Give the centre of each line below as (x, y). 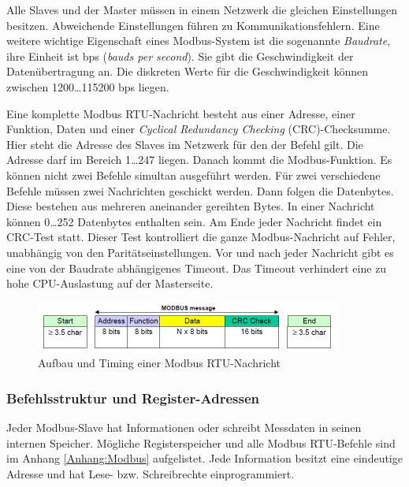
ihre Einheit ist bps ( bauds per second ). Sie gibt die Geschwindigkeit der (180, 56)
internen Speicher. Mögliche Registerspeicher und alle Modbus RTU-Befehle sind (201, 442)
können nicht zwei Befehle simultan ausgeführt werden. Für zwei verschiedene (193, 175)
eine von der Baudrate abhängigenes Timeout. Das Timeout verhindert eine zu (197, 268)
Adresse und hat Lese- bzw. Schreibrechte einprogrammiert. (151, 473)
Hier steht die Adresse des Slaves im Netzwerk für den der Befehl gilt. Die (185, 144)
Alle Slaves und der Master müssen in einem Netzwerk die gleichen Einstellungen (202, 9)
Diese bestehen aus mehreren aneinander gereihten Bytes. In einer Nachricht (191, 206)
